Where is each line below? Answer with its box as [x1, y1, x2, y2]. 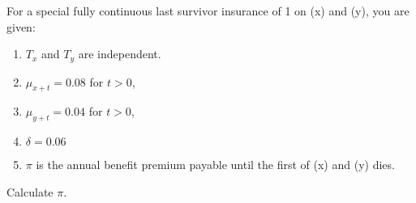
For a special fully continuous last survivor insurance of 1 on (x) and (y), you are [6, 2, 410, 19]
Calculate [6, 183, 54, 200]
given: [6, 18, 36, 35]
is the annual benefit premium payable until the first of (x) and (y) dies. [36, 156, 395, 173]
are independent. [78, 45, 161, 62]
